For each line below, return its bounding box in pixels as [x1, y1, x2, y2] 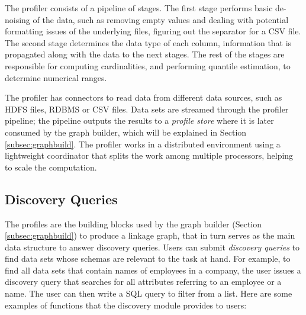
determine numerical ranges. [5, 71, 107, 83]
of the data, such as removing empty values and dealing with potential [33, 13, 289, 25]
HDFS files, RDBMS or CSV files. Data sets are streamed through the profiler [5, 102, 289, 115]
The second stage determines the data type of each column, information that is [5, 36, 292, 49]
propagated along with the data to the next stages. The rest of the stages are [5, 48, 285, 60]
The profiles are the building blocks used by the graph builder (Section [5, 217, 262, 230]
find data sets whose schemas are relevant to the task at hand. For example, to [5, 252, 291, 265]
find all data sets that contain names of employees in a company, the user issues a [5, 263, 301, 276]
